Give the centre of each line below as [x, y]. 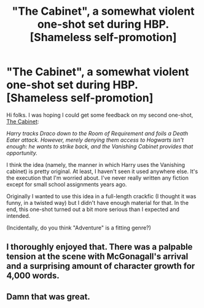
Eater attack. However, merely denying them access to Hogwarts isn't [95, 140]
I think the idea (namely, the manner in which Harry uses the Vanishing [96, 164]
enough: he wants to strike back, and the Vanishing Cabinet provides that [100, 146]
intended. [18, 215]
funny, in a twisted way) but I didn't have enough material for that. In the [98, 202]
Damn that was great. [48, 297]
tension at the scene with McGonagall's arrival [97, 257]
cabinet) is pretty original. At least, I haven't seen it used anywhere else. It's [102, 171]
